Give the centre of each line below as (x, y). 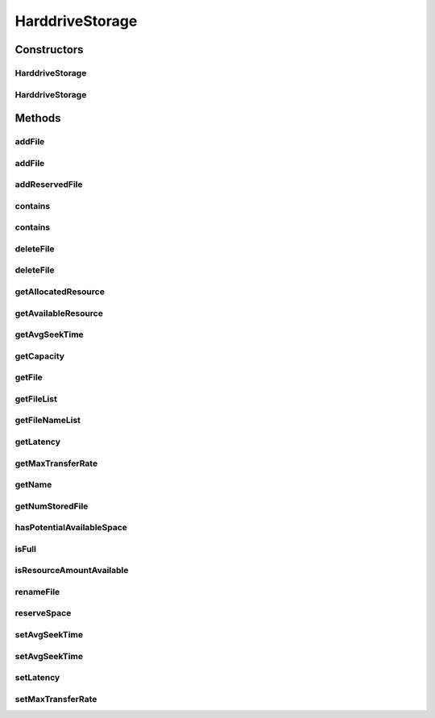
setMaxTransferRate (56, 699)
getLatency (37, 442)
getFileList (36, 399)
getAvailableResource (59, 313)
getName (33, 485)
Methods (38, 118)
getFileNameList (48, 421)
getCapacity (39, 356)
